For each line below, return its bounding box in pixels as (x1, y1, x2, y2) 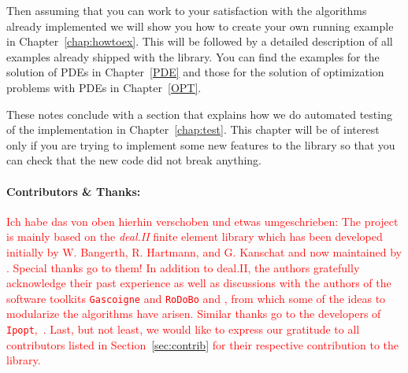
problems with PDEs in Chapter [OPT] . (6, 79, 202, 95)
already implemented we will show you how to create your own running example (6, 17, 394, 34)
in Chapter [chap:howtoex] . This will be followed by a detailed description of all (6, 33, 393, 50)
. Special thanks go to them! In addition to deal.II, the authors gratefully (6, 259, 360, 275)
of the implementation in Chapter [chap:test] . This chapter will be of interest (6, 121, 380, 138)
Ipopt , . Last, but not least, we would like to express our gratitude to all (6, 320, 360, 337)
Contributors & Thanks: (6, 183, 141, 199)
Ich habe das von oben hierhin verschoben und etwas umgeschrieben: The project (6, 212, 399, 229)
